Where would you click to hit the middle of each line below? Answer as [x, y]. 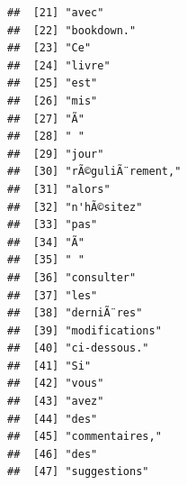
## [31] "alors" [59, 189]
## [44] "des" [53, 419]
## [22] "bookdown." [72, 30]
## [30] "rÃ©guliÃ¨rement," [94, 172]
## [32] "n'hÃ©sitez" [75, 207]
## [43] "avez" [56, 402]
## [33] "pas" [53, 225]
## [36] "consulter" [72, 277]
